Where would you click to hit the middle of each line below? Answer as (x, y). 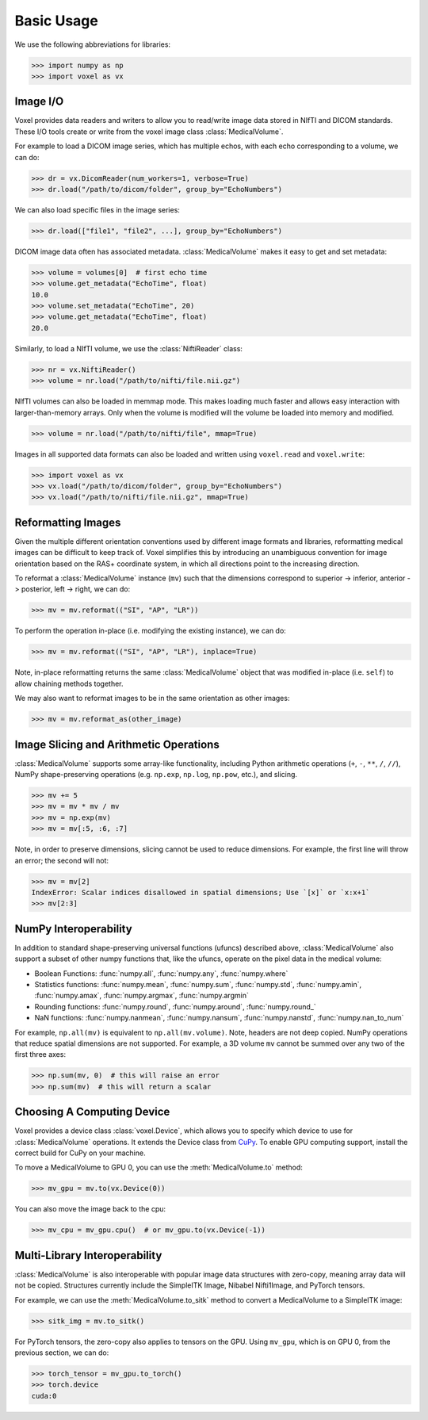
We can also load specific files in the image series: (97, 209)
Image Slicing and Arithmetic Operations (117, 744)
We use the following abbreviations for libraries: (92, 44)
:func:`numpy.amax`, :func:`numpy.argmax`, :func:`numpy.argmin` (141, 996)
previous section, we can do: (62, 1353)
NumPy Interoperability (73, 929)
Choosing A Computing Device (92, 1112)
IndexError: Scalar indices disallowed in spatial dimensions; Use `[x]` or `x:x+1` (201, 892)
